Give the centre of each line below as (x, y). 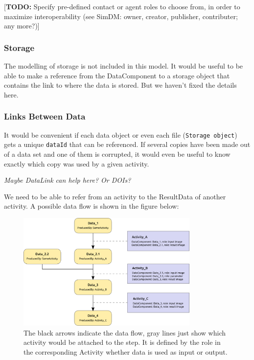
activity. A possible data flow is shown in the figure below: (92, 206)
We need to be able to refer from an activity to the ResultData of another (115, 196)
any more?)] (22, 26)
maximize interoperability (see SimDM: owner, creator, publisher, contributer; (121, 16)
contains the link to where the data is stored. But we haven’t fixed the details (120, 85)
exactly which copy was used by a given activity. (77, 163)
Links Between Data (45, 116)
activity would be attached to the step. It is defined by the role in (122, 342)
